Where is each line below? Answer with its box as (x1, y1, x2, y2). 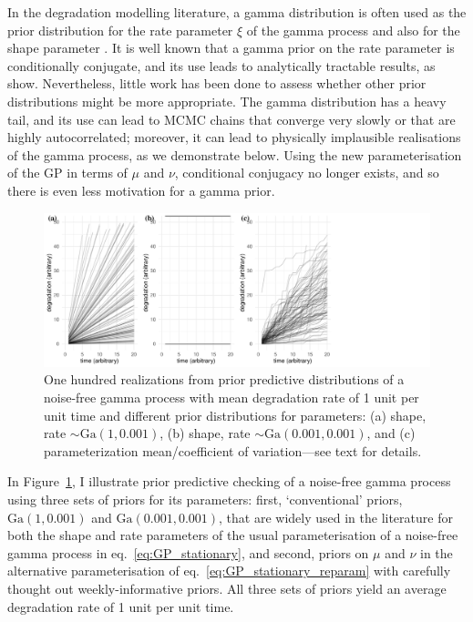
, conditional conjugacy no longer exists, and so (174, 163, 439, 182)
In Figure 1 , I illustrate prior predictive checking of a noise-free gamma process (7, 472, 451, 491)
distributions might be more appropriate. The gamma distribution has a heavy (7, 91, 447, 110)
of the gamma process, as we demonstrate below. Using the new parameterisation (7, 145, 462, 164)
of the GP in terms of (7, 163, 128, 182)
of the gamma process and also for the (246, 20, 460, 39)
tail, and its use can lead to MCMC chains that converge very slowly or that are (7, 109, 456, 128)
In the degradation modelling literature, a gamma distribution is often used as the (7, 3, 467, 21)
